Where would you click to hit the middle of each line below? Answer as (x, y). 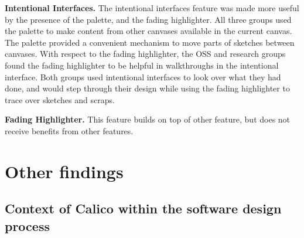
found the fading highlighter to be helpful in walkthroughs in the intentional (142, 65)
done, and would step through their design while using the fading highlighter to (147, 88)
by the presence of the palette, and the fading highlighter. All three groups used (148, 19)
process (27, 225)
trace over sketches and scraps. (60, 99)
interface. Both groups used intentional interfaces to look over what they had (143, 76)
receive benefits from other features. (69, 130)
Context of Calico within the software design (143, 208)
